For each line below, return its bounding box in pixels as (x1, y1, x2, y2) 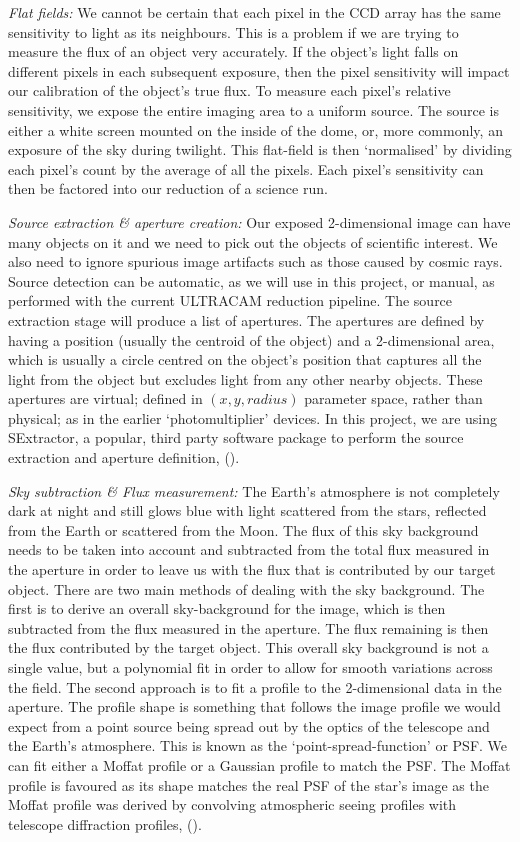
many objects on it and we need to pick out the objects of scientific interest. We (8, 231, 498, 252)
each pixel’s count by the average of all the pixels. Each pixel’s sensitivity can (8, 158, 484, 179)
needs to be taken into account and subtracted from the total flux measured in (8, 539, 490, 560)
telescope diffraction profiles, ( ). (8, 813, 202, 834)
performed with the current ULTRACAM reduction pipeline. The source (8, 290, 453, 311)
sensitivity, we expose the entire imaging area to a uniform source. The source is (8, 99, 499, 120)
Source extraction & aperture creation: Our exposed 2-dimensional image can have (8, 211, 511, 232)
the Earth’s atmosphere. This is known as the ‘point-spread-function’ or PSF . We (8, 735, 508, 756)
